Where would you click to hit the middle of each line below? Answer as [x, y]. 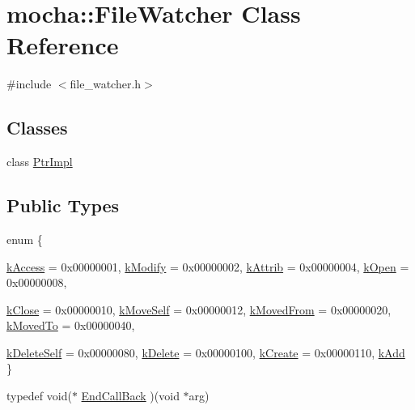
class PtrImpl [40, 162]
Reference [63, 45]
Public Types [63, 205]
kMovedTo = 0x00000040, [71, 325]
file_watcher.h [106, 84]
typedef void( [39, 396]
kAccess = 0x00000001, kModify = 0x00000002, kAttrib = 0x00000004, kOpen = [208, 266]
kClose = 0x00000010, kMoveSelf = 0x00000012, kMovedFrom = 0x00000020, [199, 309]
